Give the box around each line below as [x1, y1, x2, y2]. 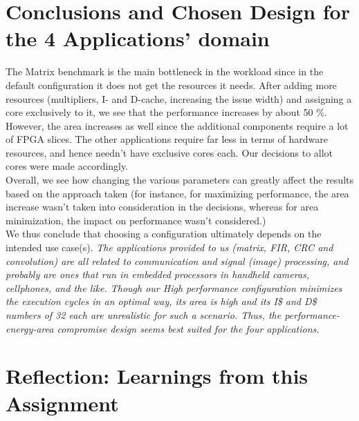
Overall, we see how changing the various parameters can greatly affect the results [6, 173, 353, 187]
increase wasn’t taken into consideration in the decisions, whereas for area [6, 199, 319, 214]
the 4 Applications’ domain [6, 24, 270, 52]
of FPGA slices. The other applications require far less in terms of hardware [6, 132, 328, 146]
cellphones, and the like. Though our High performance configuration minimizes [6, 280, 342, 295]
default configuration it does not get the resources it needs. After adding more [6, 77, 337, 92]
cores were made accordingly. [6, 159, 129, 173]
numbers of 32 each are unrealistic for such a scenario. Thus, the [6, 308, 282, 322]
